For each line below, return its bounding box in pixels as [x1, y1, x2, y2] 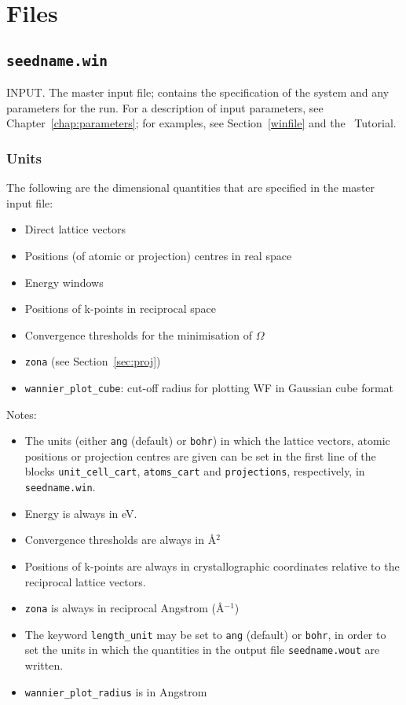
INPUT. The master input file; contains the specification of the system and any [6, 84, 390, 101]
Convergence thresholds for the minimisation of [24, 326, 253, 343]
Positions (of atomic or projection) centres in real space [24, 247, 292, 263]
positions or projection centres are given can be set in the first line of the [24, 447, 376, 464]
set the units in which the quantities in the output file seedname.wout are [24, 641, 380, 658]
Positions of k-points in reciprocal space [24, 300, 217, 317]
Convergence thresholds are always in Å [24, 531, 217, 548]
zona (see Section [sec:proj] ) [24, 353, 161, 369]
